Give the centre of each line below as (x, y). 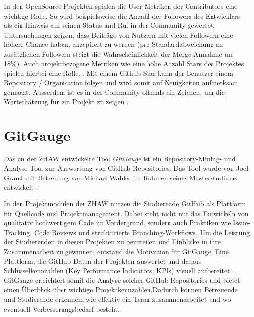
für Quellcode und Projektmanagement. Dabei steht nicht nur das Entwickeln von (126, 213)
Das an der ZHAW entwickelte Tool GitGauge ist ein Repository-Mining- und (120, 158)
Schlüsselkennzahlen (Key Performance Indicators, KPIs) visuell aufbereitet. (118, 270)
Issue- (242, 223)
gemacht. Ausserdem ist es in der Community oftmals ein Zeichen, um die (114, 92)
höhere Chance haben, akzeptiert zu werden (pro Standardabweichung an (114, 44)
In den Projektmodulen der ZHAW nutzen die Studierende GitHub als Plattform (125, 204)
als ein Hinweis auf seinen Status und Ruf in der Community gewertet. (110, 25)
